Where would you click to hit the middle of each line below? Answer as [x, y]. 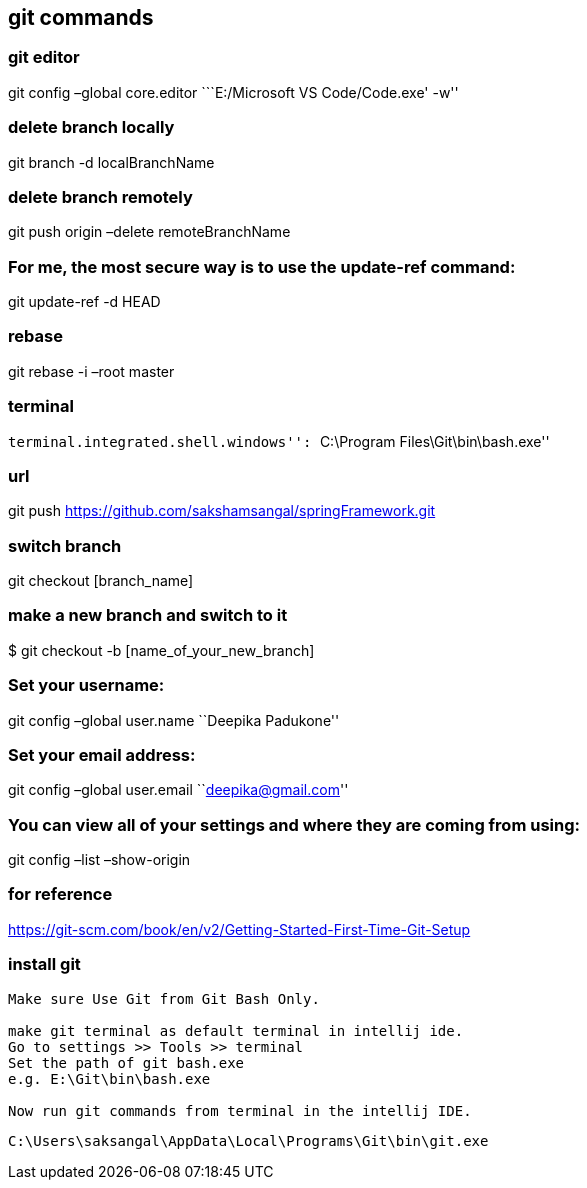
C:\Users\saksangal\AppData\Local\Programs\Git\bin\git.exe [248, 1140]
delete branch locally [91, 127]
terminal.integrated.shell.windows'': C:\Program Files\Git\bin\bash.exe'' [279, 441]
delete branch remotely [100, 196]
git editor [44, 57]
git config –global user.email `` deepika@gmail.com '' [178, 790]
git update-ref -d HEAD [84, 302]
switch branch [65, 545]
